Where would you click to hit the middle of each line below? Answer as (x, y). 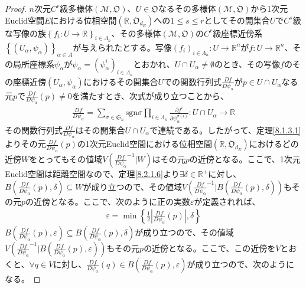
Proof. (16, 8)
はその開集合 (100, 130)
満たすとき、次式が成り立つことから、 (154, 95)
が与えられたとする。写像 (122, 47)
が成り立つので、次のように (241, 264)
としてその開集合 (237, 20)
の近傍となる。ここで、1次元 (245, 159)
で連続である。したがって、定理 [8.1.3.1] (225, 130)
